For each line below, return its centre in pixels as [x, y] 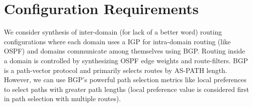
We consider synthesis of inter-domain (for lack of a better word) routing [113, 32]
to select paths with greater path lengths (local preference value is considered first [126, 89]
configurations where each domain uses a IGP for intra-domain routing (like [117, 41]
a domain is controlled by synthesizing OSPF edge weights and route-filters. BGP [126, 60]
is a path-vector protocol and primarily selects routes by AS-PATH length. [116, 70]
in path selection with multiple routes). [63, 98]
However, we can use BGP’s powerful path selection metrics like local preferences [125, 80]
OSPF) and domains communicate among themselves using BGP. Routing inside [125, 51]
